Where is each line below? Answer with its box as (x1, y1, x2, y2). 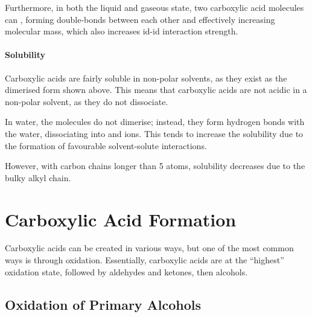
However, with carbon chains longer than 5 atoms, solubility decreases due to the (5, 159, 305, 172)
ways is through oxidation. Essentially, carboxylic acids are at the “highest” (5, 254, 284, 266)
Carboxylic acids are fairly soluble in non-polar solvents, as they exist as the (5, 71, 287, 84)
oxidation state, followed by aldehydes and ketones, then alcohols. (5, 265, 248, 278)
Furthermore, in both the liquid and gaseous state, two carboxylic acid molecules (5, 1, 304, 13)
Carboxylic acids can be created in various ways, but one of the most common (5, 242, 294, 254)
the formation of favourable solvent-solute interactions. (5, 139, 207, 152)
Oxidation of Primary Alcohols (5, 295, 202, 313)
